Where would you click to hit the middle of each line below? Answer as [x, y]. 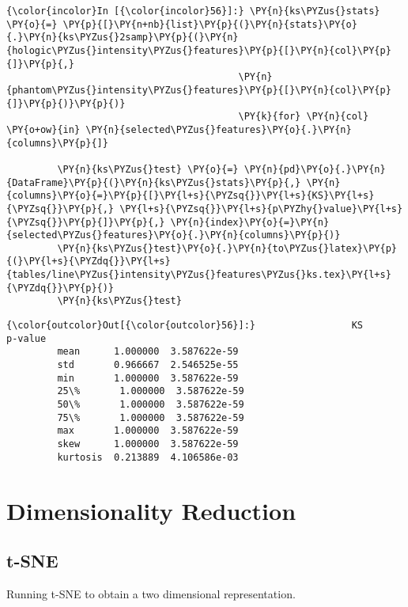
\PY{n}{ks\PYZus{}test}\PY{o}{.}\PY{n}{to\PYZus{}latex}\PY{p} [227, 248]
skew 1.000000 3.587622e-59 [148, 444]
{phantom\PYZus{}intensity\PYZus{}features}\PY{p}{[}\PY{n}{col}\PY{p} [199, 90]
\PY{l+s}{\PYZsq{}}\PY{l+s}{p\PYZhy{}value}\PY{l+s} [261, 209]
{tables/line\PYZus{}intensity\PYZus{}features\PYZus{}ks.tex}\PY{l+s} [199, 275]
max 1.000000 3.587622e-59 [148, 431]
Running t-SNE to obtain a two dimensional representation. [151, 593]
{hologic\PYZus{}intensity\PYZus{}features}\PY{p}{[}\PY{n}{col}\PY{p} [199, 50]
